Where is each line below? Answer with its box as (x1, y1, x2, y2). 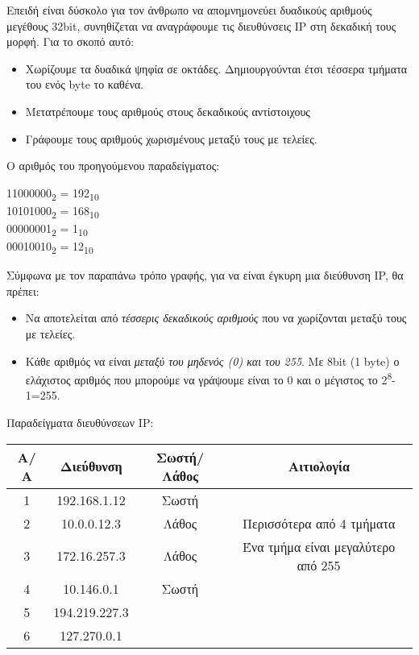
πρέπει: (6, 282, 39, 299)
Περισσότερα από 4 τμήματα (242, 513, 396, 533)
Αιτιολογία (288, 457, 350, 476)
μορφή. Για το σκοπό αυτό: (6, 33, 135, 50)
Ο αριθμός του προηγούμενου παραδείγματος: (6, 157, 220, 174)
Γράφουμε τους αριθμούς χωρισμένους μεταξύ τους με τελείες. (25, 130, 317, 147)
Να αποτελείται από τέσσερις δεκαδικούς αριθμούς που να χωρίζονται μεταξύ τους (25, 309, 407, 326)
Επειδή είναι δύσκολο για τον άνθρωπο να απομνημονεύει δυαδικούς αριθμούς (6, 2, 372, 18)
